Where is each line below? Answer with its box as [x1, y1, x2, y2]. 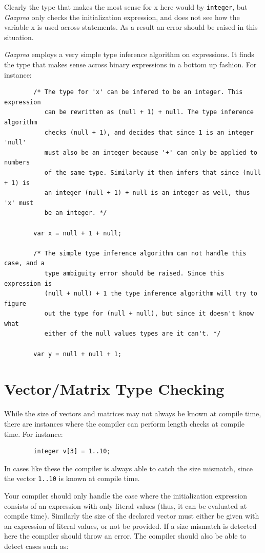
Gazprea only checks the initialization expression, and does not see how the [4, 11, 240, 22]
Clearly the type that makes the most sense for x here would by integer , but [4, 2, 248, 12]
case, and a [4, 260, 45, 267]
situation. [4, 31, 34, 42]
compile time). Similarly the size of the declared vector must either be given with [4, 510, 259, 521]
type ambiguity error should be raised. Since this [44, 269, 225, 277]
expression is [4, 280, 52, 287]
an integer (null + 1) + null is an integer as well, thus [44, 189, 250, 197]
